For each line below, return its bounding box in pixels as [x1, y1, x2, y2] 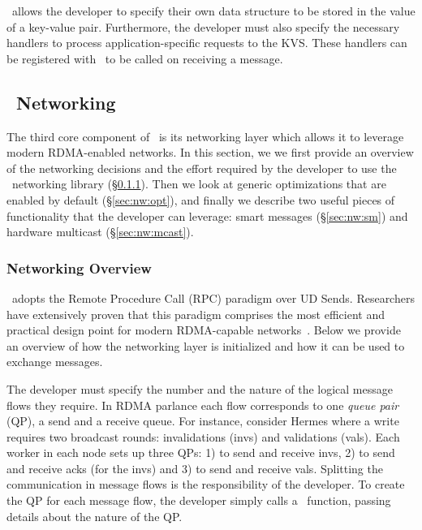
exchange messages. [6, 353, 103, 370]
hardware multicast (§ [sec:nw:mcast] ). [6, 223, 194, 240]
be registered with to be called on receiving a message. [6, 50, 283, 67]
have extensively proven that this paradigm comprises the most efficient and [6, 305, 385, 322]
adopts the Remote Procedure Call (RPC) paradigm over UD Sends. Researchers [11, 289, 415, 306]
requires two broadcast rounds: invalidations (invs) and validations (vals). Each [6, 428, 400, 445]
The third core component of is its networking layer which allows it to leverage [6, 127, 404, 144]
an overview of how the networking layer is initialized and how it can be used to [6, 337, 405, 354]
